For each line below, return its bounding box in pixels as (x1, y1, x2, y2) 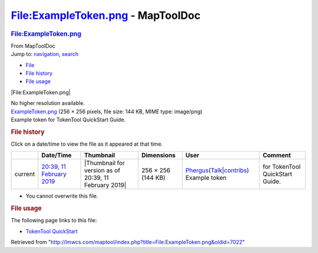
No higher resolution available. (11, 100, 85, 107)
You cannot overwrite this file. (25, 192, 98, 200)
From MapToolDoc (11, 42, 56, 50)
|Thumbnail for (84, 159, 125, 167)
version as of (84, 166, 121, 175)
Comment (262, 151, 291, 159)
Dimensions (141, 151, 176, 159)
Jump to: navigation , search (11, 51, 79, 58)
